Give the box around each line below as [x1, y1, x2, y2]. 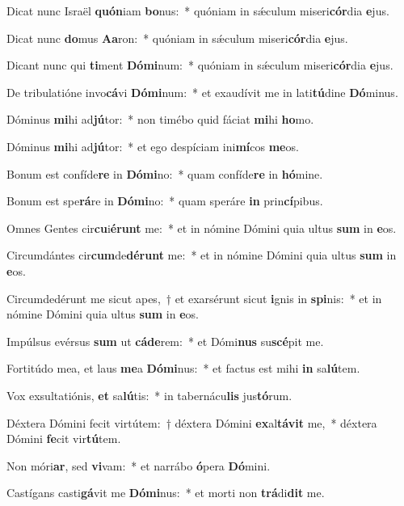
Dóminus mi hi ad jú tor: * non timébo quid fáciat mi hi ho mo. [6, 111, 314, 128]
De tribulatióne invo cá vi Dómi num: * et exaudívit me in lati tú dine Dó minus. [6, 83, 398, 100]
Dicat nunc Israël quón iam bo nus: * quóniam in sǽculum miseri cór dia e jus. [6, 2, 389, 19]
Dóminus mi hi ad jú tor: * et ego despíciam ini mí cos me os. [6, 137, 299, 154]
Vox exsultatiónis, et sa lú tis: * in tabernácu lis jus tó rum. [6, 386, 292, 403]
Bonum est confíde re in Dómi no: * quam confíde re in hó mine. [6, 165, 323, 182]
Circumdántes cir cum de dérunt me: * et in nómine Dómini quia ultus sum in [6, 247, 397, 264]
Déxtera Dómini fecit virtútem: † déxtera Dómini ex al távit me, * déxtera [6, 414, 377, 431]
